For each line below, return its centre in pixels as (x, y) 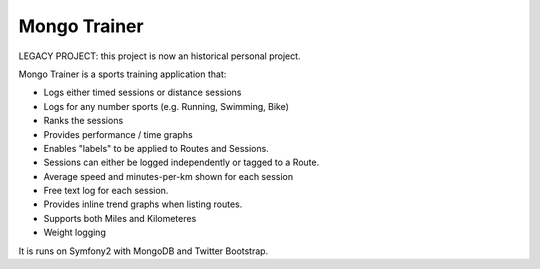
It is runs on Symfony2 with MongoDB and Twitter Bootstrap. (143, 251)
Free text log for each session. (106, 191)
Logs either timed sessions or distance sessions (142, 92)
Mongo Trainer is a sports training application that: (122, 74)
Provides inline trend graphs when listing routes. (143, 204)
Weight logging (75, 232)
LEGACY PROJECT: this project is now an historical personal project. (159, 56)
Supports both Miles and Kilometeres (120, 218)
